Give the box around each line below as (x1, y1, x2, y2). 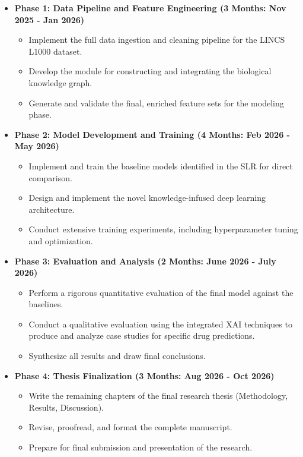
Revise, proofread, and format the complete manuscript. (28, 421, 232, 433)
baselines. (28, 298, 63, 310)
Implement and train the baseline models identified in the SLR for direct (28, 159, 293, 172)
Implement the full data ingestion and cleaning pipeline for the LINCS (28, 33, 285, 46)
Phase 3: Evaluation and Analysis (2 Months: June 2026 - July (14, 254, 276, 267)
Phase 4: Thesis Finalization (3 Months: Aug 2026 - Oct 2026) (14, 369, 275, 382)
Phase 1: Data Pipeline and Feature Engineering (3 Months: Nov (14, 2, 286, 14)
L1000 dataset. (28, 45, 82, 57)
